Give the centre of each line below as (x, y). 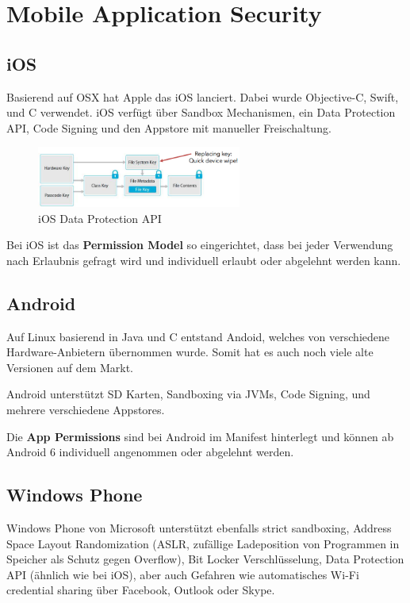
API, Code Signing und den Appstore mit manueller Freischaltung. (169, 127)
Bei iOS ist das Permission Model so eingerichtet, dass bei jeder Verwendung (200, 245)
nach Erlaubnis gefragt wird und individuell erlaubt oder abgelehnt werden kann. (204, 260)
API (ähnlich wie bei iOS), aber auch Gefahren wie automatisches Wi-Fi (183, 574)
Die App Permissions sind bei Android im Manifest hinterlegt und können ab (200, 436)
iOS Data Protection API (100, 218)
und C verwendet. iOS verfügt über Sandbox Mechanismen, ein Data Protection (201, 112)
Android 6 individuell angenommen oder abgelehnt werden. (150, 452)
